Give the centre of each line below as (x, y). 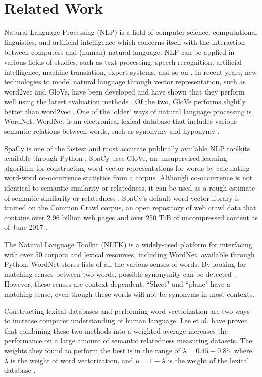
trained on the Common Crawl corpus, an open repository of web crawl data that (130, 207)
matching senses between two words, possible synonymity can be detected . (120, 274)
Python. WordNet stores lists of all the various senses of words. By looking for (125, 264)
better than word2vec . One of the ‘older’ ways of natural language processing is (128, 111)
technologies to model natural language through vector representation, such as (125, 82)
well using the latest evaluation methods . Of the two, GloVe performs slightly (125, 101)
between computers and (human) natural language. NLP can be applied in (119, 52)
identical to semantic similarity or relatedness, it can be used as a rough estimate (130, 188)
